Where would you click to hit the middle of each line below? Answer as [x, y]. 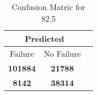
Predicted [44, 38]
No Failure [62, 54]
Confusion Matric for [48, 7]
